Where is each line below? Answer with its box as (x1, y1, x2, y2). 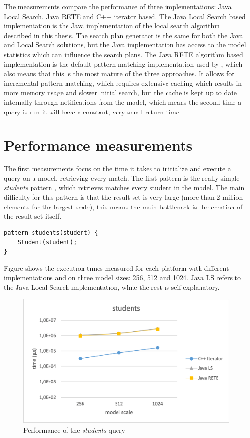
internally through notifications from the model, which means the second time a (4, 96, 242, 107)
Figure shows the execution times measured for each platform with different (4, 263, 229, 273)
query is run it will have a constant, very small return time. (4, 106, 181, 116)
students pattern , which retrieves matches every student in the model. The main (4, 182, 245, 192)
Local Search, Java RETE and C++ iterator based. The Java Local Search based (4, 11, 246, 21)
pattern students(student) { (4, 229, 98, 236)
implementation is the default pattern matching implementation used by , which (4, 58, 243, 69)
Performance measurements (4, 135, 193, 155)
